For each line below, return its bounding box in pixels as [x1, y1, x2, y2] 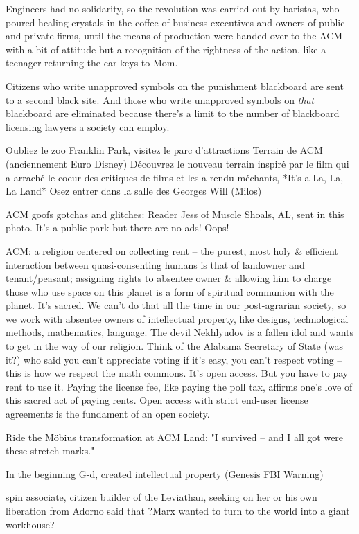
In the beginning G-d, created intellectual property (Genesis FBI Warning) [6, 466, 324, 481]
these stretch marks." [6, 443, 95, 458]
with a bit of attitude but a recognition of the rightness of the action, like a [6, 42, 326, 56]
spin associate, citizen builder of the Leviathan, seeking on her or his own [6, 490, 317, 504]
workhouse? [6, 517, 55, 531]
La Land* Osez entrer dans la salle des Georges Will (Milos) [6, 184, 262, 198]
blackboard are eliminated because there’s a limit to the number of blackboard [6, 106, 340, 121]
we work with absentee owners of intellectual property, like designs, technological [6, 311, 349, 326]
